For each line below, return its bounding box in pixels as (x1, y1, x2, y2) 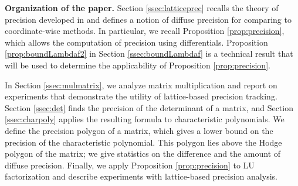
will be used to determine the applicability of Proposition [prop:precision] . (5, 58, 270, 71)
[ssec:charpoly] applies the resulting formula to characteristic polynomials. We (5, 113, 285, 125)
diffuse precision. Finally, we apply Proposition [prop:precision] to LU (5, 159, 255, 171)
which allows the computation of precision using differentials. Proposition (5, 36, 268, 48)
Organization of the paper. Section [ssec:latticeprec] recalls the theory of (5, 2, 279, 13)
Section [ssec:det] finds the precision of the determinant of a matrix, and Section (5, 101, 293, 113)
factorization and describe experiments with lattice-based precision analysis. (5, 170, 277, 182)
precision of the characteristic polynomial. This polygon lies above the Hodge (5, 136, 282, 148)
